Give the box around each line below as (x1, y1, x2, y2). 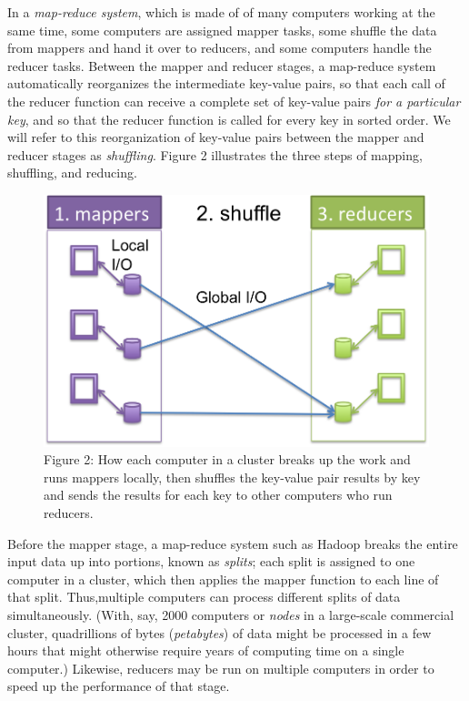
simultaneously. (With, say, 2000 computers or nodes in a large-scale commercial (7, 604, 454, 624)
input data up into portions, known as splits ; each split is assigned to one (7, 552, 415, 571)
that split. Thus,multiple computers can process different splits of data (7, 587, 401, 606)
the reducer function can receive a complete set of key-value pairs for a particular (7, 91, 461, 110)
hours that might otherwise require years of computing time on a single (7, 641, 404, 660)
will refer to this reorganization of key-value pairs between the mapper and (7, 127, 424, 147)
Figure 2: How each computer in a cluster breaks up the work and (44, 450, 411, 469)
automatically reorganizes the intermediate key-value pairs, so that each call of (7, 74, 445, 93)
